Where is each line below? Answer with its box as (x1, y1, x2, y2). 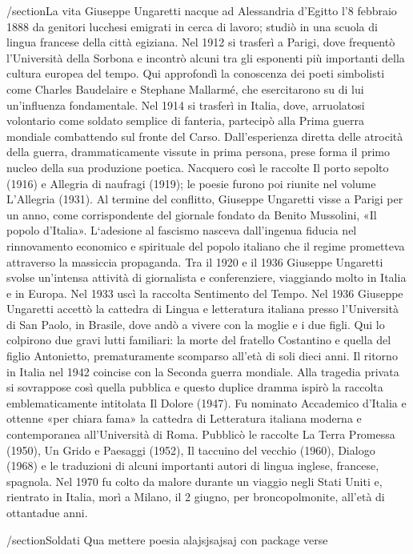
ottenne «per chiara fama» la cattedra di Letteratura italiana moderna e (6, 410, 362, 427)
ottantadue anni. (6, 504, 88, 520)
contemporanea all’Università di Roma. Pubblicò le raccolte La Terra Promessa (6, 426, 395, 443)
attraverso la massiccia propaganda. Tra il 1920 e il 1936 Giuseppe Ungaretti (6, 253, 383, 270)
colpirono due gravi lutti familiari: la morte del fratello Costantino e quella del (6, 331, 391, 348)
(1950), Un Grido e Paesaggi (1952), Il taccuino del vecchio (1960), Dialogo (6, 441, 375, 458)
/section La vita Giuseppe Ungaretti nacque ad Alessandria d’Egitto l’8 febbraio (6, 2, 397, 18)
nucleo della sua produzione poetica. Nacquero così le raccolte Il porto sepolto (6, 159, 389, 175)
